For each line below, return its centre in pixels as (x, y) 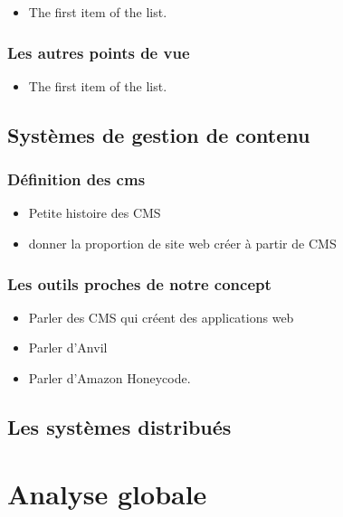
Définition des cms (76, 179)
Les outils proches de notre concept (139, 283)
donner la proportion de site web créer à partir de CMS (182, 243)
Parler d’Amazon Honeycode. (110, 378)
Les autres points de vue (99, 52)
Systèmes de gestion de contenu (159, 134)
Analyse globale (107, 493)
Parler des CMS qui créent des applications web (161, 317)
